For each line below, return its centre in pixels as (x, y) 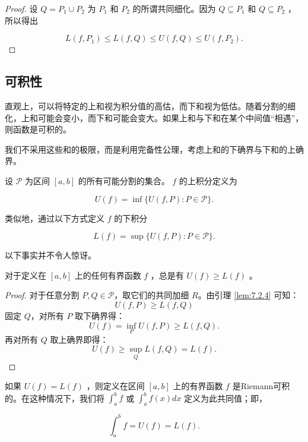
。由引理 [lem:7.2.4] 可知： (248, 295)
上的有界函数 (198, 386)
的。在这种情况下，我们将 (55, 398)
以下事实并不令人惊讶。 (50, 255)
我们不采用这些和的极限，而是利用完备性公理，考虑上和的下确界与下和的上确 (154, 149)
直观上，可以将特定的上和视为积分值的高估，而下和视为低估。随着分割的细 (150, 105)
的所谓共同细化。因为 (174, 8)
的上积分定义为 (208, 180)
